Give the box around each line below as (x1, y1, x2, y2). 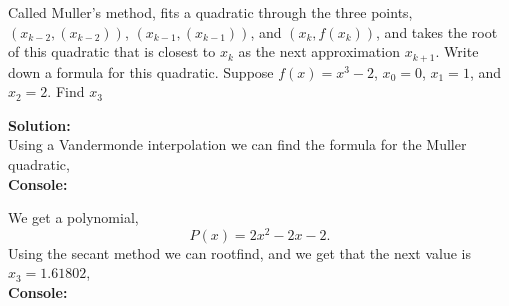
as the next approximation (238, 41, 400, 62)
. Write (435, 41, 479, 62)
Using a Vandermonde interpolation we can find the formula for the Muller (8, 134, 467, 155)
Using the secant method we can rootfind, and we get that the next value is (8, 242, 472, 263)
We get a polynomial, (8, 207, 139, 228)
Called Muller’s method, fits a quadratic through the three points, (8, 2, 413, 22)
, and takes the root (376, 21, 498, 42)
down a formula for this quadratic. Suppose (8, 61, 274, 82)
